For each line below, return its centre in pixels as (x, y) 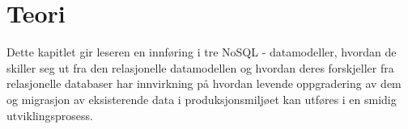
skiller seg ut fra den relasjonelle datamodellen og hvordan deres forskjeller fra (200, 67)
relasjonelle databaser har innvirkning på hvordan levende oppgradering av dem (204, 83)
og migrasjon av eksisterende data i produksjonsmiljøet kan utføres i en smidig (202, 99)
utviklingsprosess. (50, 115)
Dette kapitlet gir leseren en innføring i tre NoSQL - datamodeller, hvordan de (202, 52)
